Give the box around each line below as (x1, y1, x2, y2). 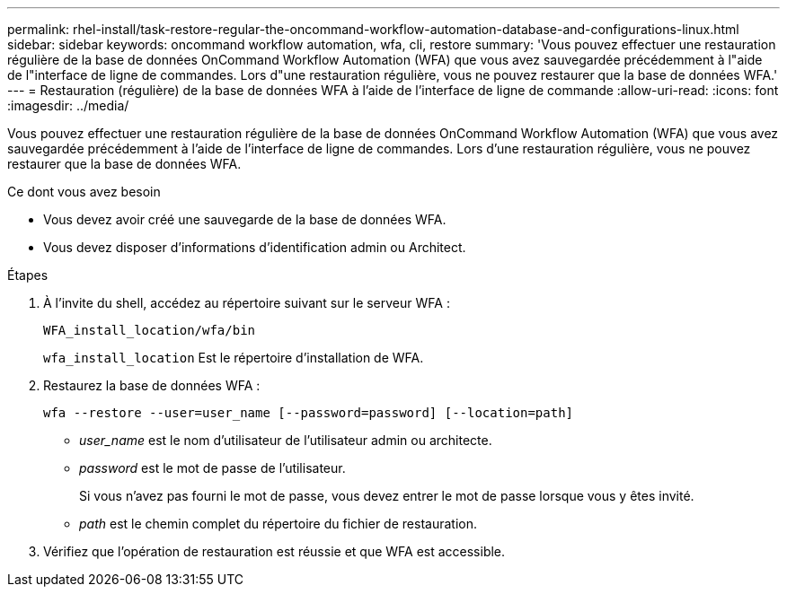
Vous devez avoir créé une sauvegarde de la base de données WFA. (43, 212, 447, 227)
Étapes (7, 267, 49, 283)
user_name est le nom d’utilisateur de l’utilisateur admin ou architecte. (79, 432, 492, 448)
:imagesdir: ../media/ (7, 98, 129, 113)
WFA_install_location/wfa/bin (43, 323, 256, 337)
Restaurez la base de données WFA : (43, 378, 261, 393)
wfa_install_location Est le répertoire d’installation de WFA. (43, 350, 424, 365)
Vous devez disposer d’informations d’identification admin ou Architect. (43, 240, 466, 255)
